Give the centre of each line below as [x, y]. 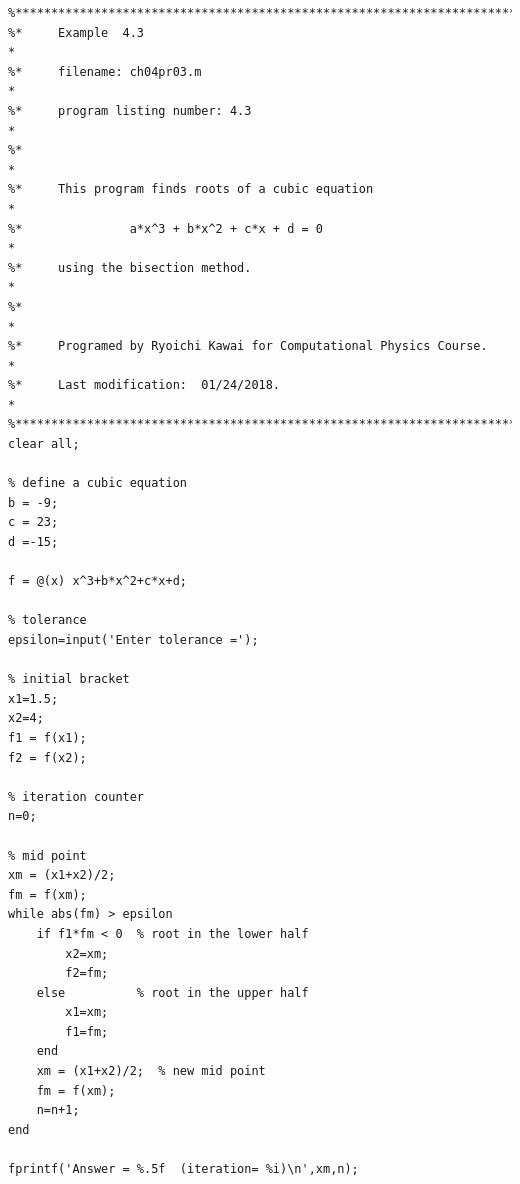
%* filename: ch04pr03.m [105, 71]
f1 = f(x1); [47, 737]
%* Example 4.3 [76, 32]
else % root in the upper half [172, 992]
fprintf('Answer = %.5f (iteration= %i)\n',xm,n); [183, 1169]
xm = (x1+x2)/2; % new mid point [151, 1071]
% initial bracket [69, 679]
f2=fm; [87, 973]
